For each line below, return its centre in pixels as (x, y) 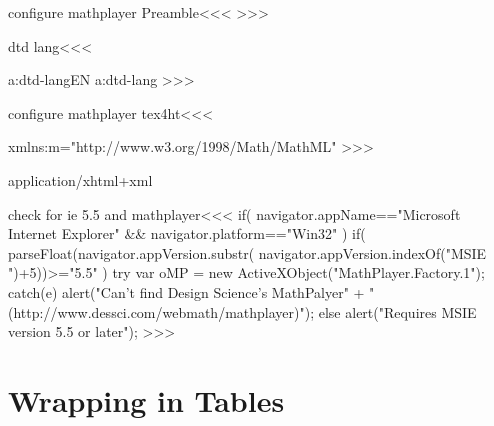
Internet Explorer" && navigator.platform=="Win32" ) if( (187, 233)
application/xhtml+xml (80, 179)
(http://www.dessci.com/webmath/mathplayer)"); (161, 311)
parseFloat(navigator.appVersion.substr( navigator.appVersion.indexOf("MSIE (247, 252)
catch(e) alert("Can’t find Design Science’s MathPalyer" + (186, 291)
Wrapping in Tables (146, 399)
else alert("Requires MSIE (397, 311)
